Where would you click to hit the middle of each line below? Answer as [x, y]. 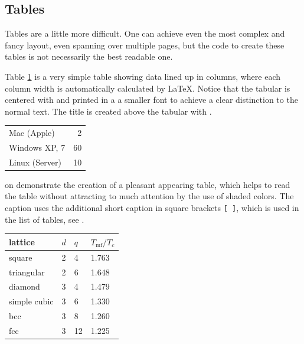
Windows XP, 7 [37, 147]
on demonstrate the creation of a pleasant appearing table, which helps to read [148, 184]
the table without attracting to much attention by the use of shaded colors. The [149, 196]
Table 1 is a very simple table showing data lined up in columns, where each [143, 76]
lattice [22, 241]
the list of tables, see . [45, 219]
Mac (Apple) [32, 133]
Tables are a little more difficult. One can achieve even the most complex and [145, 33]
